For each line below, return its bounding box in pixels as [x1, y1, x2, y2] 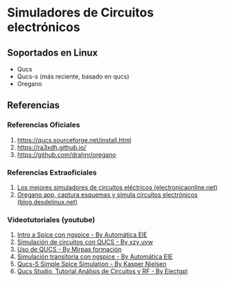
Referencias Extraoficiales [7, 167, 97, 177]
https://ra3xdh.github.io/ [16, 143, 86, 151]
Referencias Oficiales [7, 120, 80, 130]
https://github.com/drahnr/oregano [16, 150, 117, 159]
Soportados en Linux [7, 47, 98, 58]
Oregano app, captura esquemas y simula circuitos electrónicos [16, 191, 198, 199]
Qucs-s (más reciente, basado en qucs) [16, 72, 130, 80]
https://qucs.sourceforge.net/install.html [16, 135, 132, 144]
